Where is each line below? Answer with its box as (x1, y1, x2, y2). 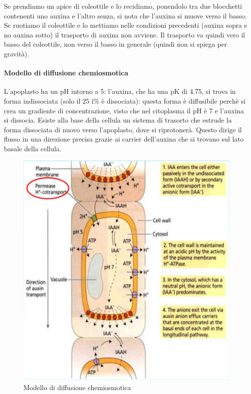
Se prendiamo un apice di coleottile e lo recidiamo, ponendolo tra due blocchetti (4, 1, 242, 11)
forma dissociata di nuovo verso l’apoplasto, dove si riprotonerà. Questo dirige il (4, 124, 242, 134)
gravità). (4, 48, 30, 58)
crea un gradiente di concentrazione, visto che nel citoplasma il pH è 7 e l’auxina (4, 105, 244, 115)
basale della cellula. (4, 143, 62, 153)
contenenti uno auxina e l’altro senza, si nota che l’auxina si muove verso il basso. (4, 10, 247, 20)
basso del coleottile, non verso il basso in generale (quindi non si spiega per (4, 39, 227, 49)
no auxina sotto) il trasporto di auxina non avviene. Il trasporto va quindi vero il (4, 29, 245, 39)
